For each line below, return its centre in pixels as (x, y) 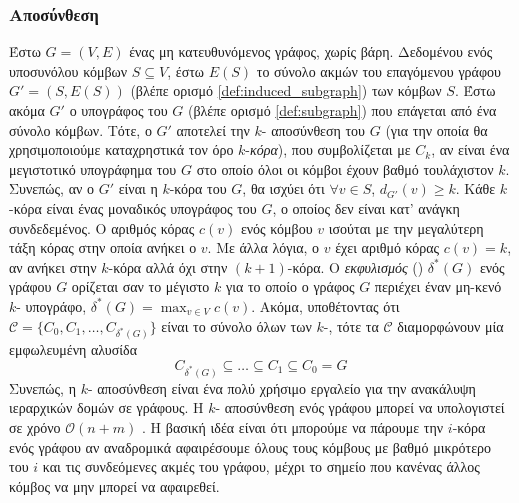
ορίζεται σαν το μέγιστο (140, 286)
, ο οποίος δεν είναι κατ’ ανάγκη (366, 207)
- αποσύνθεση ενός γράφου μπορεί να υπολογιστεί (360, 407)
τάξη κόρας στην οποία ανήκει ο (103, 247)
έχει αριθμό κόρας (387, 247)
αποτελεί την (213, 129)
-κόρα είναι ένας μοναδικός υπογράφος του (133, 207)
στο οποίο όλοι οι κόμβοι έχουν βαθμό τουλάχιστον (345, 168)
